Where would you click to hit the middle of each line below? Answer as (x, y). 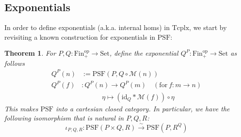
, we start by (208, 27)
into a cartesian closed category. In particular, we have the (143, 108)
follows (15, 63)
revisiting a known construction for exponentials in (80, 37)
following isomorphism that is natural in (64, 118)
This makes (21, 108)
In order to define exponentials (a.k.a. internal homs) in (87, 27)
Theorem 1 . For (30, 53)
